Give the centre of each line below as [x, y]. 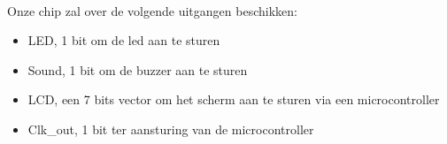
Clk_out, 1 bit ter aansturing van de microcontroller [171, 129]
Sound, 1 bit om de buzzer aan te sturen [138, 69]
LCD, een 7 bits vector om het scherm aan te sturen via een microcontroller [234, 99]
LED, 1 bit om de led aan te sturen [124, 40]
